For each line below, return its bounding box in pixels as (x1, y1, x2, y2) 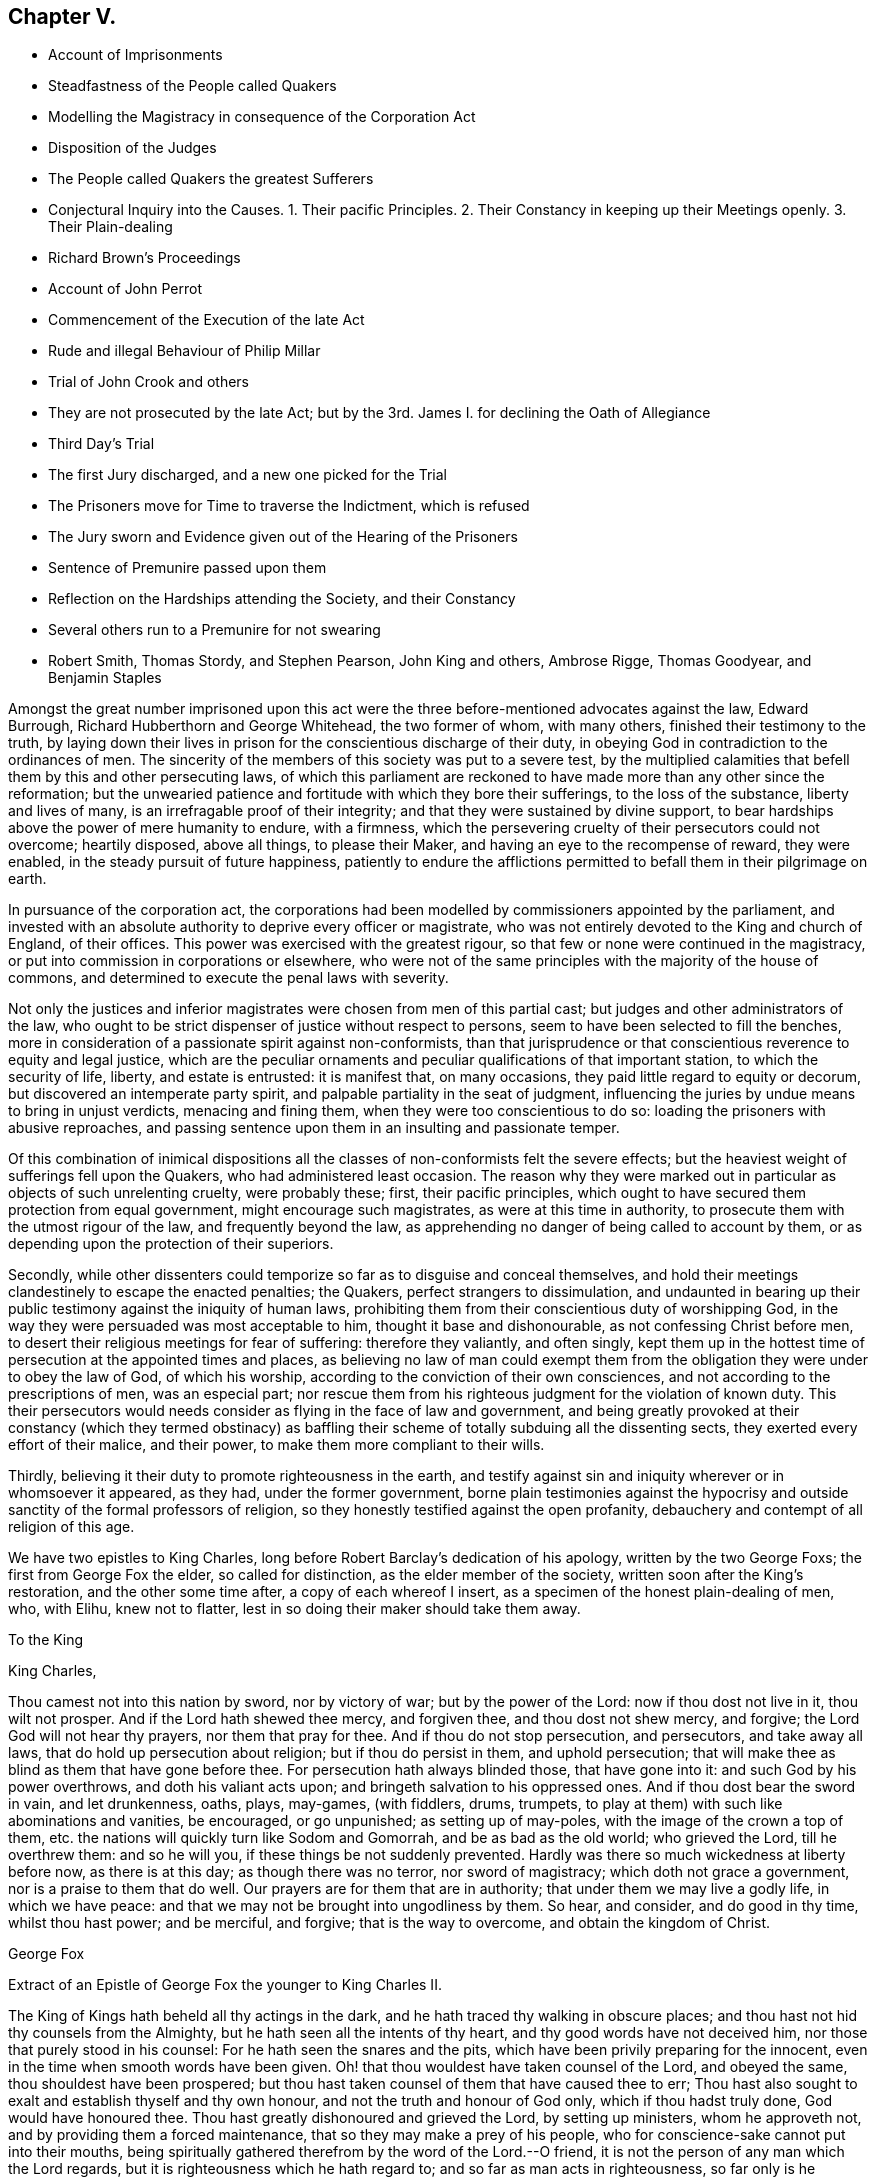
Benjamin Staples (48, 669, 162, 687)
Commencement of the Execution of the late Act (48, 311, 365, 329)
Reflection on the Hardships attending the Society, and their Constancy (48, 590, 516, 608)
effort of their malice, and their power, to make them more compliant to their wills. (8, 1436, 545, 1454)
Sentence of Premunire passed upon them (48, 559, 327, 577)
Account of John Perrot (48, 280, 203, 298)
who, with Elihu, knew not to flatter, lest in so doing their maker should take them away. (8, 1600, 581, 1618)
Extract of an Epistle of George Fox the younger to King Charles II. (8, 1976, 442, 1994)
